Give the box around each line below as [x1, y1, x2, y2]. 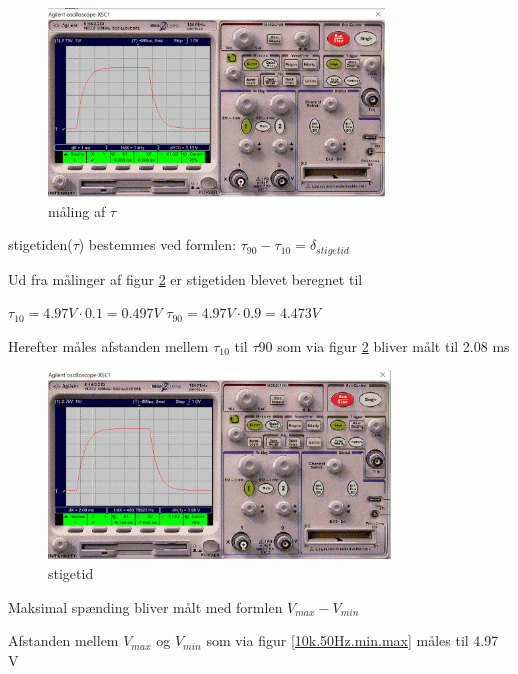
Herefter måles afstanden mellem [8, 335, 209, 356]
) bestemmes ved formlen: [78, 234, 237, 255]
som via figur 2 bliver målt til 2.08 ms [277, 335, 510, 356]
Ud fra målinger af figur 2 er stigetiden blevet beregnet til [8, 268, 363, 289]
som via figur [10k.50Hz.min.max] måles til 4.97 [206, 630, 499, 651]
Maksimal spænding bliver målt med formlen [8, 596, 283, 617]
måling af [48, 200, 106, 221]
